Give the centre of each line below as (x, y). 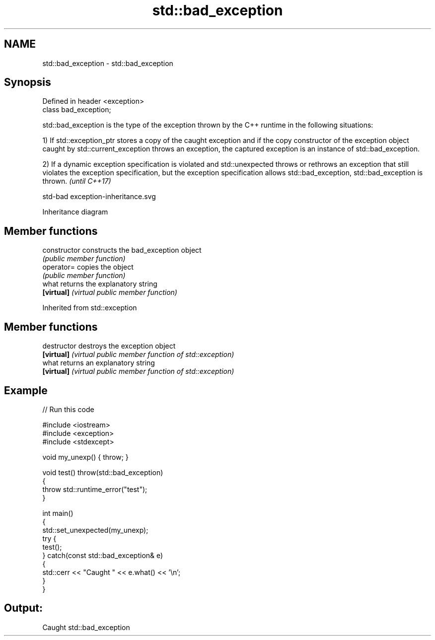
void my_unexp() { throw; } (85, 457)
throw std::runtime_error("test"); (95, 489)
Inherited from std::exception (90, 308)
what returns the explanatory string (100, 284)
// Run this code (68, 409)
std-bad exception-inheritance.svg (99, 197)
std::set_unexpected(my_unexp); (95, 530)
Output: (23, 608)
